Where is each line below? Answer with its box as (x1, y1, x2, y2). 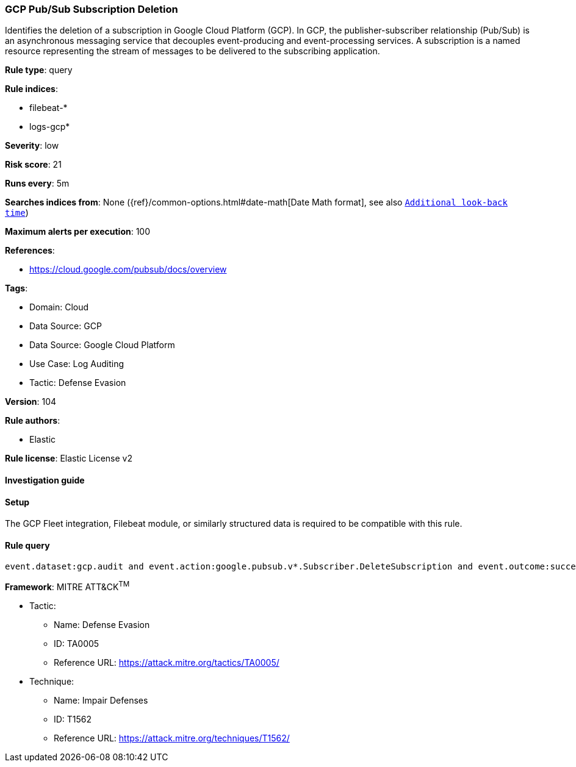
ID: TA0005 (54, 638, 99, 649)
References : (5, 245, 55, 256)
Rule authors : (5, 415, 60, 426)
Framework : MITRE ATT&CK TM (5, 580, 130, 593)
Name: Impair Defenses (54, 695, 148, 706)
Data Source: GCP (29, 321, 102, 332)
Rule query (5, 540, 50, 551)
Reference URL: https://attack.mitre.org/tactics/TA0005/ (54, 657, 279, 668)
